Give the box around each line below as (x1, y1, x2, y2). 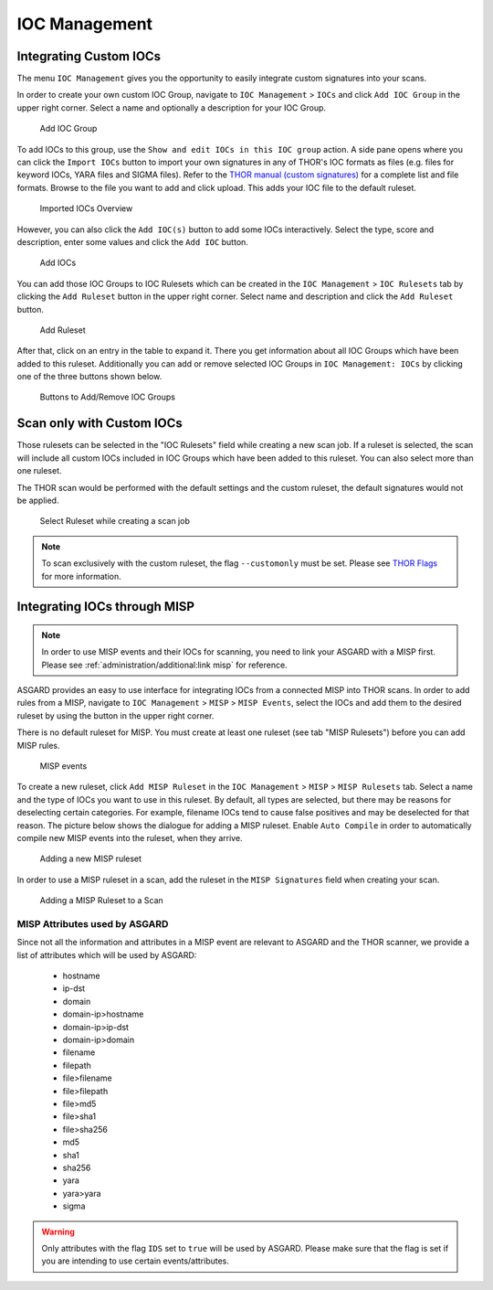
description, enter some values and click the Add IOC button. (16, 236, 248, 247)
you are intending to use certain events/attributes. (41, 1255, 230, 1266)
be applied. (16, 495, 59, 506)
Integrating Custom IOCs (16, 48, 162, 64)
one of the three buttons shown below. (16, 371, 163, 382)
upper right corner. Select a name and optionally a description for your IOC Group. (16, 101, 327, 113)
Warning (41, 1226, 75, 1237)
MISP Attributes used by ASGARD (16, 917, 169, 930)
